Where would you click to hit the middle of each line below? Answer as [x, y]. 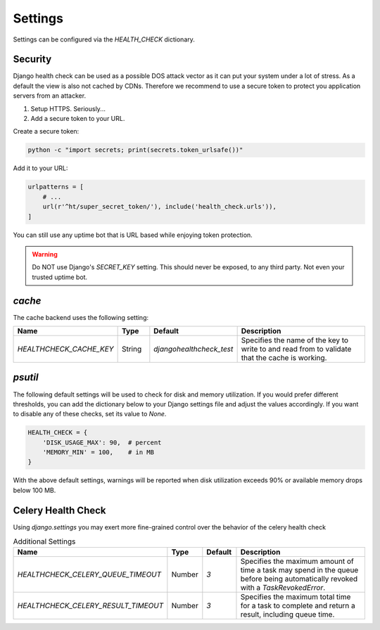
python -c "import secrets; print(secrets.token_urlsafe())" [135, 150]
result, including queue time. [287, 615]
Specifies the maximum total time [296, 597]
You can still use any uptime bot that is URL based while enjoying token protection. [133, 235]
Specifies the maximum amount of [297, 561]
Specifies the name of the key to [294, 340]
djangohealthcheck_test [194, 349]
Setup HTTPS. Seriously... [68, 108]
